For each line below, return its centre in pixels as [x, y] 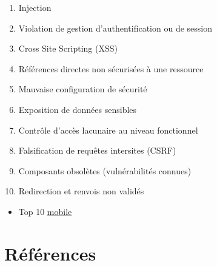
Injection [35, 7]
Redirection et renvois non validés [81, 191]
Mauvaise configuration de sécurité [83, 89]
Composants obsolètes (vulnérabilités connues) [105, 170]
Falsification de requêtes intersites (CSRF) [97, 150]
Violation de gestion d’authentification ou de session [115, 28]
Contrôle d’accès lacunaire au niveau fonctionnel [108, 130]
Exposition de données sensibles [78, 109]
